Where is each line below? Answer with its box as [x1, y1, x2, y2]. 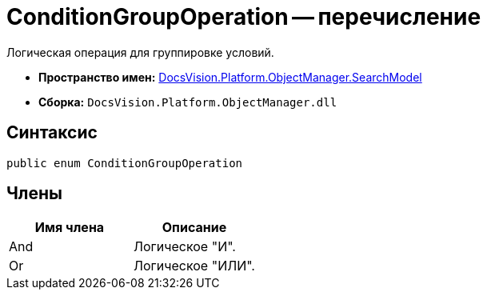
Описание [162, 219, 227, 236]
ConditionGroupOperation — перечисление [6, 3, 481, 30]
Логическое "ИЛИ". [133, 258, 255, 274]
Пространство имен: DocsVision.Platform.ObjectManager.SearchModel [38, 70, 422, 84]
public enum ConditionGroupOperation [6, 156, 243, 170]
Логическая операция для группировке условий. [6, 45, 274, 59]
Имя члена [34, 219, 105, 236]
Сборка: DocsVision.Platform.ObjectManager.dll [38, 94, 337, 109]
